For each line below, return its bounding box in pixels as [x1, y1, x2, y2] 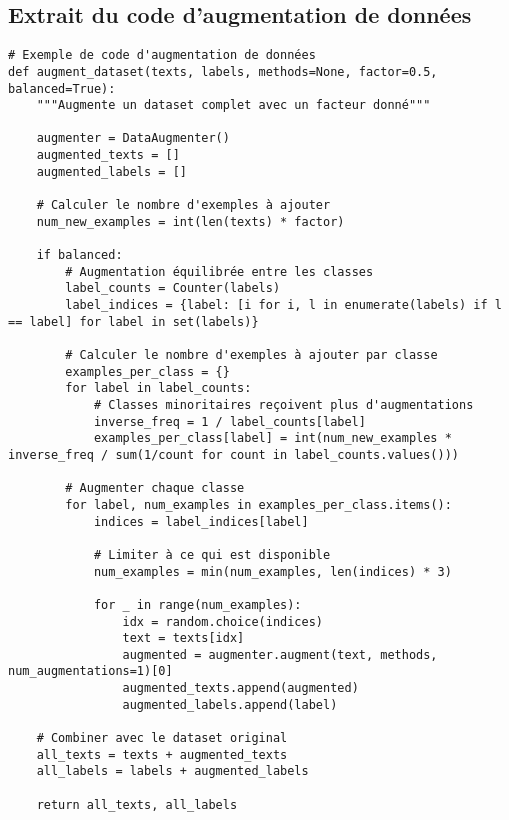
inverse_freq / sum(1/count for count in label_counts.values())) [8, 447, 460, 462]
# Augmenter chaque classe [65, 481, 245, 496]
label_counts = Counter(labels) [65, 281, 281, 296]
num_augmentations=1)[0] [8, 664, 173, 679]
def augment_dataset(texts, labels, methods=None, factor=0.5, [8, 64, 438, 79]
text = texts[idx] [122, 631, 245, 646]
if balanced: [36, 248, 123, 263]
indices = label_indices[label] [93, 514, 309, 529]
